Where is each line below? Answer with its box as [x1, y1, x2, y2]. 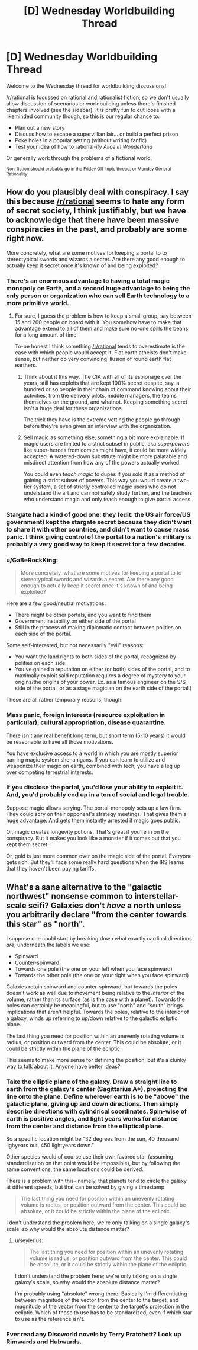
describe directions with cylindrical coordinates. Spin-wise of [6, 1107, 187, 1115]
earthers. [14, 362, 37, 369]
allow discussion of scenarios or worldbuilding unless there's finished [6, 100, 176, 107]
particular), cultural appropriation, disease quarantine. [6, 718, 167, 727]
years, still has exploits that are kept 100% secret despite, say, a [23, 379, 180, 386]
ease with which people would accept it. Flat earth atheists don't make [14, 349, 187, 356]
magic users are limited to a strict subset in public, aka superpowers [23, 440, 190, 447]
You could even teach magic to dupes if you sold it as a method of [23, 471, 185, 478]
